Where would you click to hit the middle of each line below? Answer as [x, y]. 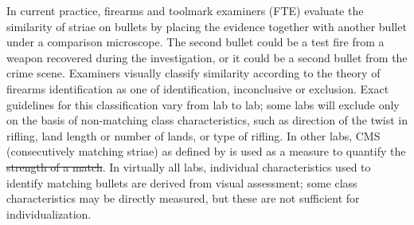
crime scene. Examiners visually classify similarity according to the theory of [193, 73]
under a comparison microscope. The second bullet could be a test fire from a [195, 42]
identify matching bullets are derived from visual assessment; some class [182, 182]
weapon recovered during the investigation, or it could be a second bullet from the [207, 57]
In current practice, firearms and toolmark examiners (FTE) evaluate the [185, 10]
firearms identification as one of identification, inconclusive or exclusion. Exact [198, 88]
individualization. [49, 213]
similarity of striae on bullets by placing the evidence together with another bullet [207, 26]
